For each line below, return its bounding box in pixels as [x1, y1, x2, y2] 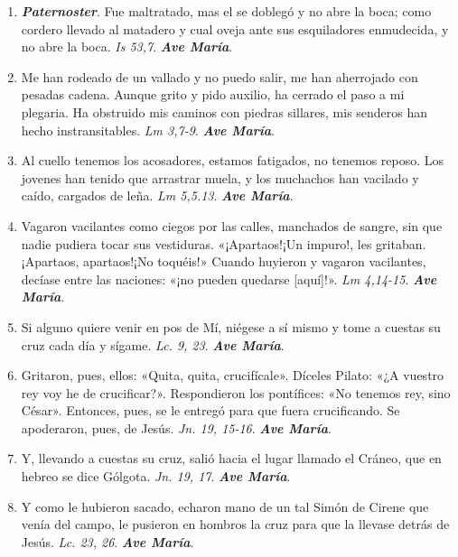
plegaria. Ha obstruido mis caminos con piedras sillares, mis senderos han [21, 102, 428, 121]
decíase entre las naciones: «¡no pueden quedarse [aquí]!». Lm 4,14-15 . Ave [21, 269, 437, 288]
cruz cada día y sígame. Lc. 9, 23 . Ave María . [21, 335, 285, 354]
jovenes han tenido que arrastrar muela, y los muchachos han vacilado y [21, 168, 419, 187]
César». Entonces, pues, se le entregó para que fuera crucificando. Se [21, 401, 400, 420]
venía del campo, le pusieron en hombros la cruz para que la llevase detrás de [21, 515, 450, 534]
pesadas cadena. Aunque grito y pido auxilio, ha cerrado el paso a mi [21, 85, 405, 104]
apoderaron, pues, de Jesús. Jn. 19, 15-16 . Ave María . [21, 418, 332, 437]
